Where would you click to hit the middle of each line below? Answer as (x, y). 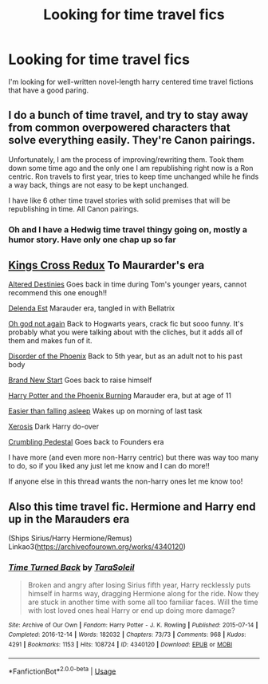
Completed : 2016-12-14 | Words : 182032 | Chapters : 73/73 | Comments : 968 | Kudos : (127, 635)
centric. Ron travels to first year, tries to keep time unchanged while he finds (134, 176)
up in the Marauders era (69, 519)
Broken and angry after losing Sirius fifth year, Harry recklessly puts (139, 585)
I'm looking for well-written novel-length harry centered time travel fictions (131, 81)
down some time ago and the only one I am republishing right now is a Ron (131, 168)
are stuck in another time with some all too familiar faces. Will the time (143, 602)
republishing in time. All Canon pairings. (74, 208)
